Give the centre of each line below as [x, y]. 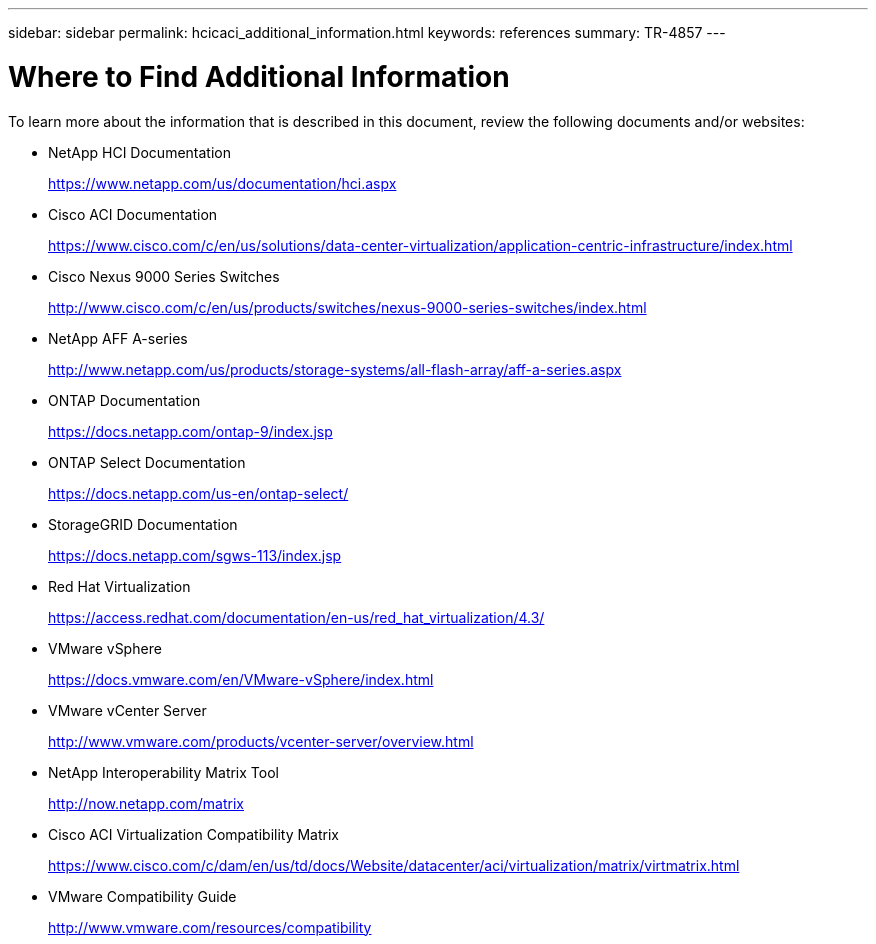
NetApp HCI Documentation [139, 152]
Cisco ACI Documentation [133, 214]
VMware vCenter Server [127, 710]
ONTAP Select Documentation [147, 462]
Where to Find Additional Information [259, 76]
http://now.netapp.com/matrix [146, 803]
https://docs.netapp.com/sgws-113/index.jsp [195, 555]
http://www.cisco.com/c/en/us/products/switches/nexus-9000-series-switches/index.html [347, 307]
